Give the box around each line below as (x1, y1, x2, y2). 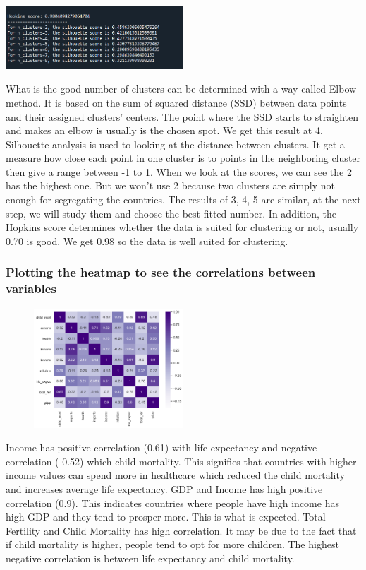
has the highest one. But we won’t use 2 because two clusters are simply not (6, 178, 336, 193)
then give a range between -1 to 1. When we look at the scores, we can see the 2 (6, 164, 352, 179)
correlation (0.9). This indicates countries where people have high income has (6, 495, 339, 510)
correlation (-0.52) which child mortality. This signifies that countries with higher (6, 453, 357, 468)
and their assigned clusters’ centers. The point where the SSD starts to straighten (6, 109, 358, 124)
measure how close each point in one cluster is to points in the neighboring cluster (6, 150, 361, 165)
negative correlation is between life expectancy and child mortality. (6, 550, 295, 565)
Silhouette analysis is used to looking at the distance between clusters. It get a (6, 136, 345, 151)
